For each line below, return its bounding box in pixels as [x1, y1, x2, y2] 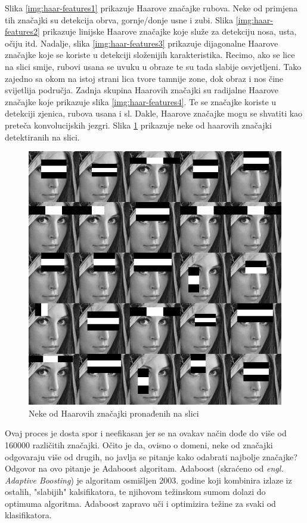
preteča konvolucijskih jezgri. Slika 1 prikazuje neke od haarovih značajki [5, 118, 272, 131]
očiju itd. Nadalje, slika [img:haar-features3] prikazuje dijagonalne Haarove [5, 36, 278, 49]
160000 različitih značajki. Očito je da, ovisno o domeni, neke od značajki [5, 438, 273, 451]
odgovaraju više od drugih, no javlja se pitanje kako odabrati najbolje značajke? [5, 450, 297, 463]
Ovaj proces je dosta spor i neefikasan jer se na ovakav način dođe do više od [5, 427, 287, 439]
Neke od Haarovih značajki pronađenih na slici [29, 406, 199, 419]
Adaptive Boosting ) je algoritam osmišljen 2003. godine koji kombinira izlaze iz [5, 473, 292, 486]
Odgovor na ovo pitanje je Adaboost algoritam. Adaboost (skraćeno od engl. [5, 462, 284, 475]
